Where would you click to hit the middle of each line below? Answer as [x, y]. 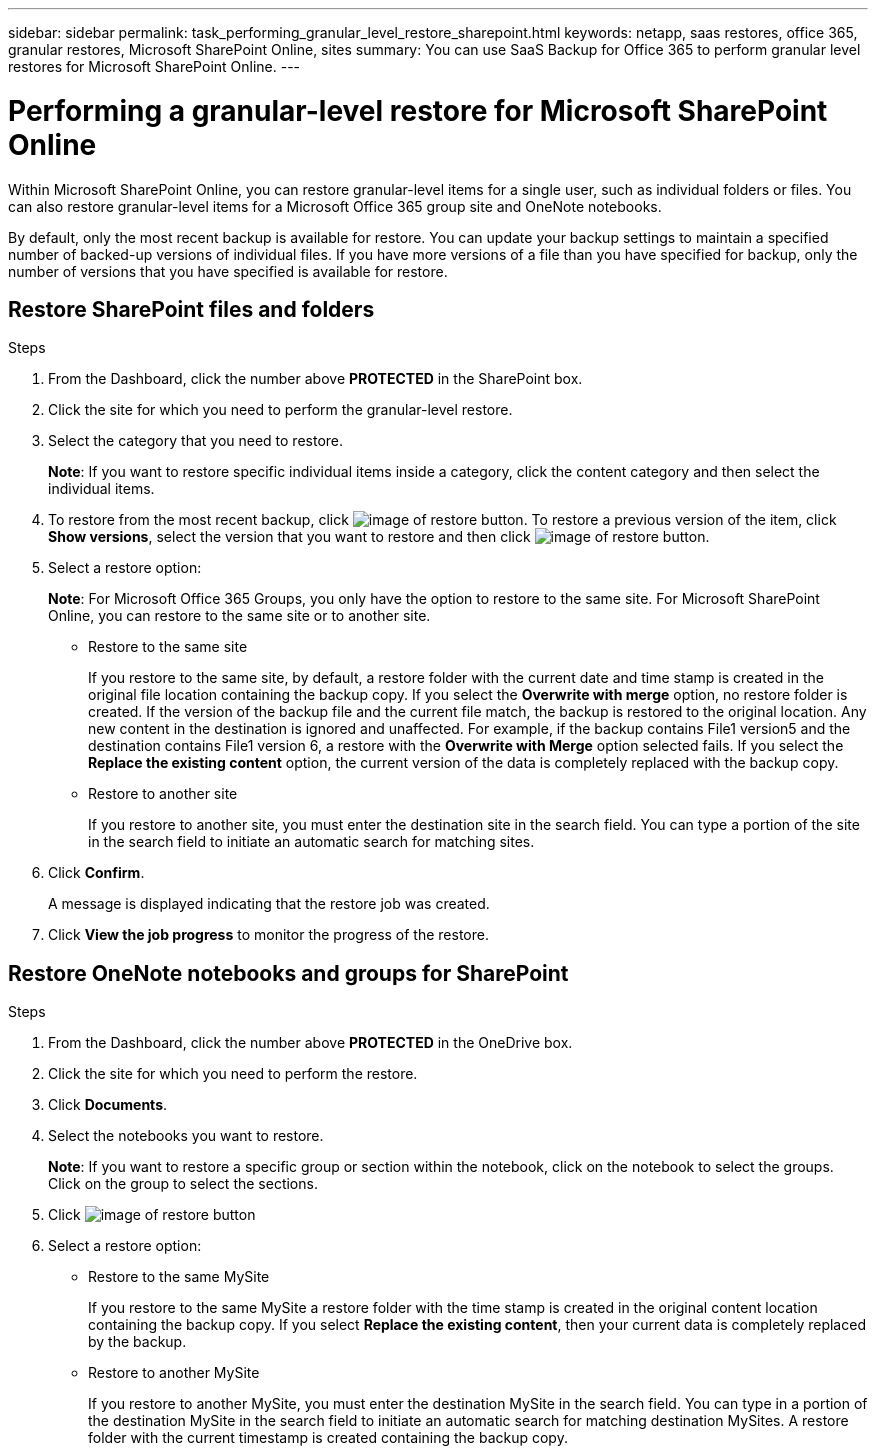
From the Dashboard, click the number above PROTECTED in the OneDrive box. [310, 1043]
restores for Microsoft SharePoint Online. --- [154, 66]
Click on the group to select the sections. [183, 1184]
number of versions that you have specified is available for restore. [228, 271]
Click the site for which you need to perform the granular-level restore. [280, 410]
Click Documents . [108, 1105]
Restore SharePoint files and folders [191, 309]
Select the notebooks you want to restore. [186, 1136]
